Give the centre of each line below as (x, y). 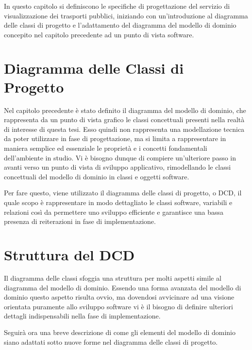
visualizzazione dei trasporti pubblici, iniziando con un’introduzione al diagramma (126, 15)
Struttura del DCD (69, 255)
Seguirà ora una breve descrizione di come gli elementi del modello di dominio (120, 332)
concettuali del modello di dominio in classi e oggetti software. (97, 176)
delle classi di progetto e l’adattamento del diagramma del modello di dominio (120, 25)
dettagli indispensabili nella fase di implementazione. (82, 316)
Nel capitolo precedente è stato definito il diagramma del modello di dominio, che (125, 110)
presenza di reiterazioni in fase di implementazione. (80, 221)
